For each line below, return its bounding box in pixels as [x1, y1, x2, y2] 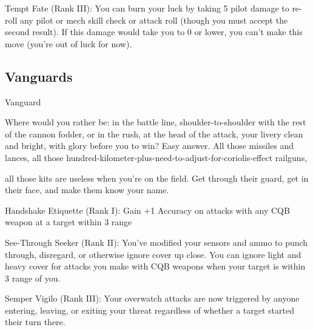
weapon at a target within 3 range [5, 216, 132, 228]
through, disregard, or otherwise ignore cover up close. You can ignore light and [5, 248, 301, 260]
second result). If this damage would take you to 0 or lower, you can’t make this [5, 25, 303, 38]
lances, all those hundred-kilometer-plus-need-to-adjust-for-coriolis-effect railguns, [5, 151, 308, 163]
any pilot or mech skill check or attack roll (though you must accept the [19, 13, 288, 26]
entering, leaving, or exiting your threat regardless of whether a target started [5, 303, 294, 316]
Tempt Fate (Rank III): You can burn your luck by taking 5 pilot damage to [5, 2, 289, 14]
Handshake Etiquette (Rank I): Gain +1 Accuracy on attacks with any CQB [5, 203, 290, 216]
